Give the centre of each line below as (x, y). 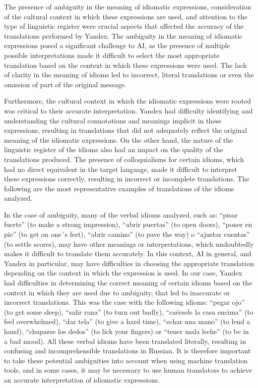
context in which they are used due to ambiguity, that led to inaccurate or (117, 292)
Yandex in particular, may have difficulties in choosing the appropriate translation (129, 263)
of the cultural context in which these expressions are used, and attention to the (126, 16)
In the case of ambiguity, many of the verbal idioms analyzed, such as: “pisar (121, 214)
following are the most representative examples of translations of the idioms (119, 188)
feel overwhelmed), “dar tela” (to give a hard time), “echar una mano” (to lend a (127, 321)
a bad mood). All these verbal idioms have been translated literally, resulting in (125, 341)
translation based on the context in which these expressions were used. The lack (126, 65)
